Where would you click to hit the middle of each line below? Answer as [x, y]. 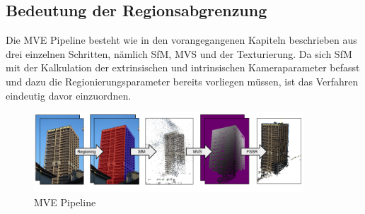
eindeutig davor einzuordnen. [69, 95]
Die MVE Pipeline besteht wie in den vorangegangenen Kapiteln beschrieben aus [181, 40]
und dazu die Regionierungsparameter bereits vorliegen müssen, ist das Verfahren [182, 81]
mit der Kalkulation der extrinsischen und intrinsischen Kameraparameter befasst [183, 67]
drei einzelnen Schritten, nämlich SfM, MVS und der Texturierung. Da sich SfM [179, 53]
